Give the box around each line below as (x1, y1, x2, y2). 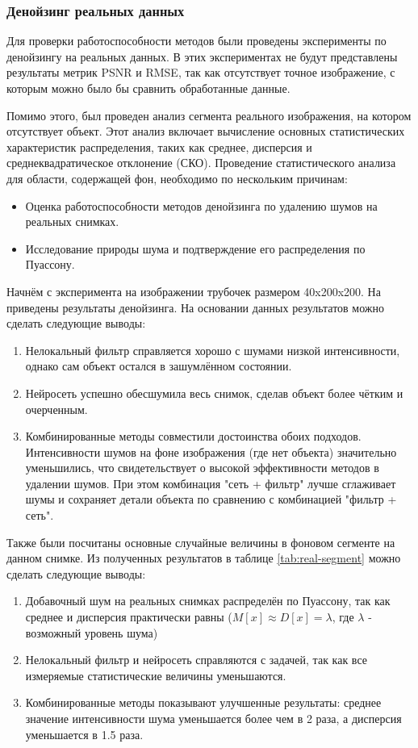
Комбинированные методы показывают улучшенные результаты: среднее (25, 694, 382, 711)
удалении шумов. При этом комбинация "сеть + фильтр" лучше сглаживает (25, 474, 396, 491)
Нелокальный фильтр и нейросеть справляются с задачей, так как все (25, 651, 367, 668)
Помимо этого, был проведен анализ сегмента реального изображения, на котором (6, 107, 412, 123)
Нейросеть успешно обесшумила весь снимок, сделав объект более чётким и (25, 384, 403, 401)
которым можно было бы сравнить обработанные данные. (6, 80, 291, 96)
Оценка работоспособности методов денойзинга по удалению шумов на (25, 197, 378, 214)
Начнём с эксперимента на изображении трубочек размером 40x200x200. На (6, 282, 381, 299)
